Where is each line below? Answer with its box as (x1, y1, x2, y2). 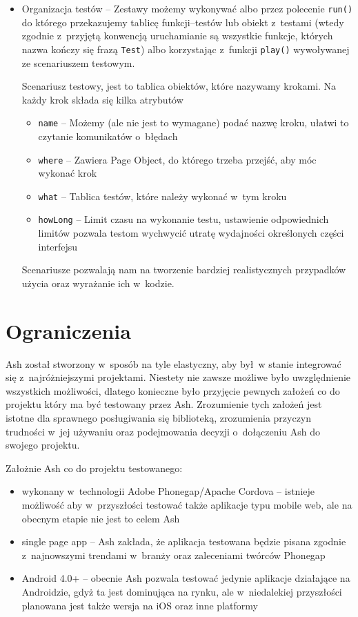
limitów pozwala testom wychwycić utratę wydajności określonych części (38, 226, 344, 240)
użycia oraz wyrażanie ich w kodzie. (21, 275, 175, 290)
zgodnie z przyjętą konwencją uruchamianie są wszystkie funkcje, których (21, 28, 333, 43)
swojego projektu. (6, 438, 80, 452)
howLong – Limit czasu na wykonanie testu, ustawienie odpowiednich (38, 212, 329, 226)
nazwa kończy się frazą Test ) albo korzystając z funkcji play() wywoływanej (21, 41, 350, 56)
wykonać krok (38, 166, 97, 180)
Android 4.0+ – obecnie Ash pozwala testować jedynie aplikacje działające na (21, 571, 350, 585)
